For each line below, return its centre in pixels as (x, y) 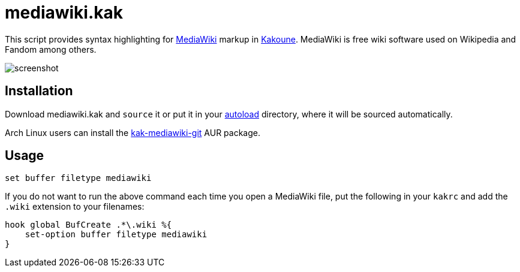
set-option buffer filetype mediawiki (116, 235)
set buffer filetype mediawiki (78, 178)
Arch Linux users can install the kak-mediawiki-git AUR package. (133, 132)
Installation (39, 91)
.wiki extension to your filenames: (75, 207)
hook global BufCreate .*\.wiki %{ (88, 225)
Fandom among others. (51, 49)
